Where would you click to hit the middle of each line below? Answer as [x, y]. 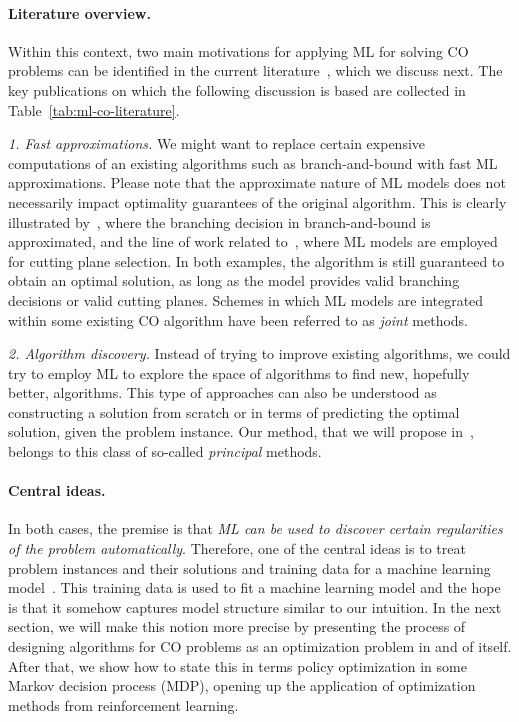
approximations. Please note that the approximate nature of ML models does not [257, 182]
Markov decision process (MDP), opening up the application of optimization [242, 685]
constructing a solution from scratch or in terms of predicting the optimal [234, 411]
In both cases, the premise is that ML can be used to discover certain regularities [255, 528]
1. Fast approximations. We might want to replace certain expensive [217, 143]
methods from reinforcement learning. [123, 704]
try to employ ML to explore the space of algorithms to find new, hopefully [239, 372]
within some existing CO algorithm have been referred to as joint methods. [238, 319]
